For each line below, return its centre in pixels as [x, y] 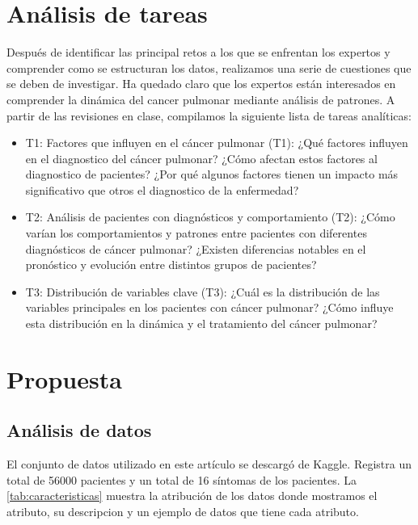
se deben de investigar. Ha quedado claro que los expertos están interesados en [201, 84]
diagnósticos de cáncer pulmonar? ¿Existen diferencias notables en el [196, 248]
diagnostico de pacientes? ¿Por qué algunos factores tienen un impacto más [212, 174]
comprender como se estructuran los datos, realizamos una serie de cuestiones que [209, 67]
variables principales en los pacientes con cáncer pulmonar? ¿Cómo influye [209, 307]
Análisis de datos [79, 430]
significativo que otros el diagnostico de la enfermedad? [162, 189]
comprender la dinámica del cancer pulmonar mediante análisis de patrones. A [201, 99]
